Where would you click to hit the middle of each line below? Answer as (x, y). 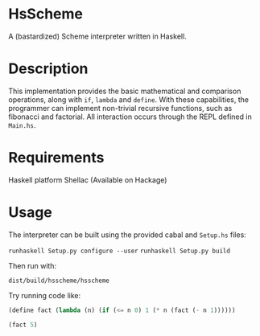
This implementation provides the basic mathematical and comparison (125, 91)
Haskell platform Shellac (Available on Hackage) (88, 180)
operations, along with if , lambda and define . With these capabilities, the (129, 99)
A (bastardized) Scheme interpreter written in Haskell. (97, 36)
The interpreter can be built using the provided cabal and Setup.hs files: (128, 235)
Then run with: (33, 265)
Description (48, 69)
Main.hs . (22, 125)
